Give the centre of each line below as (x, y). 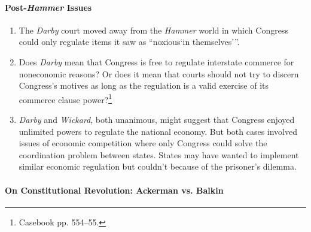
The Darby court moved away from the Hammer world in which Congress (153, 30)
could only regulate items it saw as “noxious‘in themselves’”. (129, 42)
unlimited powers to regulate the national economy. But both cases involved (158, 131)
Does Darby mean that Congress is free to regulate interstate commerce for (156, 61)
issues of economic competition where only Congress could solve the (143, 143)
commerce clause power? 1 (65, 98)
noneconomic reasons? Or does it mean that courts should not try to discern (159, 73)
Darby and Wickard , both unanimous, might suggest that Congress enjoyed (157, 120)
